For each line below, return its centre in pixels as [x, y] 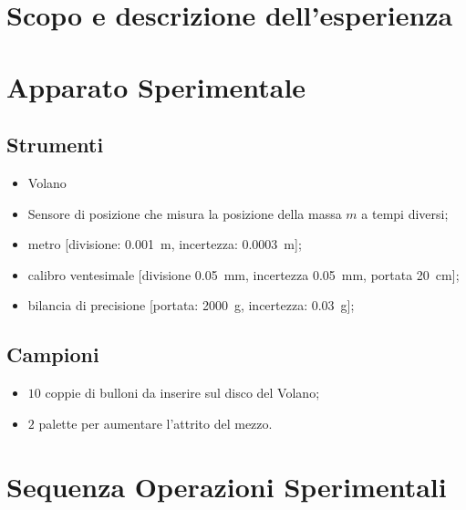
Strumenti [55, 145]
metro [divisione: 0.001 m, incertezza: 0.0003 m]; [165, 244]
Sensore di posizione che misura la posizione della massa [185, 213]
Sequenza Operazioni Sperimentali [227, 486]
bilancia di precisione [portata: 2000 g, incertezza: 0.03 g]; [191, 305]
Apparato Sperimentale [156, 86]
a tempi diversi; [405, 213]
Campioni [53, 354]
